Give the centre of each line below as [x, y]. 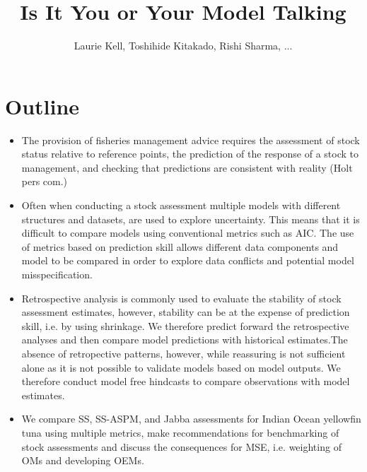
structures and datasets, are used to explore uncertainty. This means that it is [191, 219]
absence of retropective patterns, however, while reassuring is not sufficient [183, 353]
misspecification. [57, 274]
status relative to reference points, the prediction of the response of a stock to [190, 154]
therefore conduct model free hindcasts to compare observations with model [186, 381]
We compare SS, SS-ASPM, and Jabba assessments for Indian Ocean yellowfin [191, 419]
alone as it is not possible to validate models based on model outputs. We [181, 367]
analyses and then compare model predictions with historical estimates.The [185, 340]
